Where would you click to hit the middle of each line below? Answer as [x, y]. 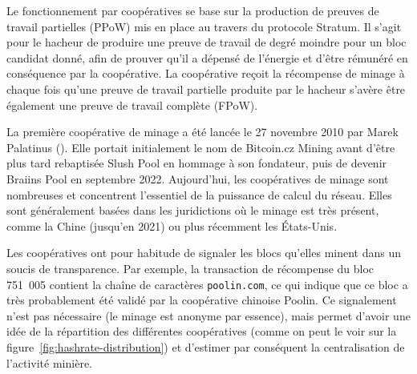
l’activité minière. [49, 362]
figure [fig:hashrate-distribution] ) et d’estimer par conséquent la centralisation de [206, 346]
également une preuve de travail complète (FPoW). [132, 105]
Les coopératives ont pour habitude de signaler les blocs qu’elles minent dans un [204, 253]
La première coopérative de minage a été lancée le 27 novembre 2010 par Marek [202, 132]
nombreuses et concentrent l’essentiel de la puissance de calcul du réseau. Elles [199, 194]
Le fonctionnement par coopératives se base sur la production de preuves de [193, 10]
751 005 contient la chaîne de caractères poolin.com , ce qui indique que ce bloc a [207, 284]
